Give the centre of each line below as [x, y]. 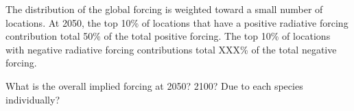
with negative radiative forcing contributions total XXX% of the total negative [171, 49]
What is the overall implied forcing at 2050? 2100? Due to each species [154, 85]
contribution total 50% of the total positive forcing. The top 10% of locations [168, 36]
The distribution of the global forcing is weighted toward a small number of [164, 9]
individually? [33, 99]
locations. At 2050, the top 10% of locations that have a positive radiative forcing [177, 22]
